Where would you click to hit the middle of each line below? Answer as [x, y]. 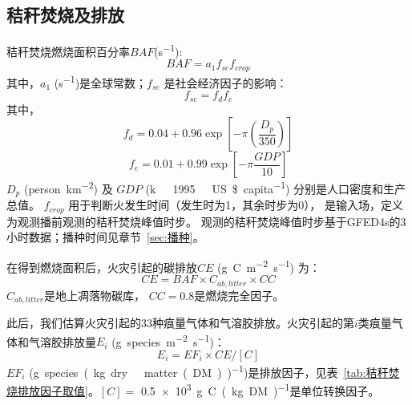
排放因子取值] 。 [58, 390]
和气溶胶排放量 [57, 341]
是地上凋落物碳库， [94, 295]
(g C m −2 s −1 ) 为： [269, 265]
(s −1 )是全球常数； [101, 81]
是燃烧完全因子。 [239, 295]
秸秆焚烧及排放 [65, 15]
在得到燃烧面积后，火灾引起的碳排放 [102, 267]
